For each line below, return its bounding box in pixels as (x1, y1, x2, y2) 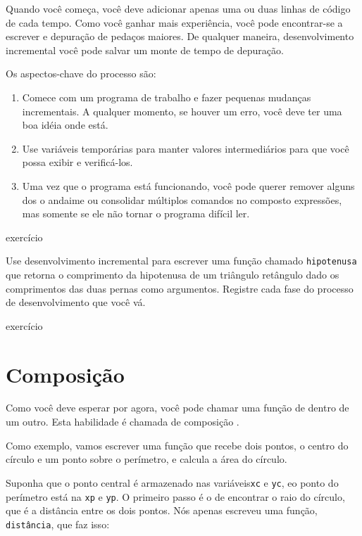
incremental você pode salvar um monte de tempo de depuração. (6, 42, 284, 57)
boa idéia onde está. (22, 117, 108, 132)
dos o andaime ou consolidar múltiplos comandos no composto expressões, (22, 192, 342, 207)
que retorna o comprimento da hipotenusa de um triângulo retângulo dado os (6, 267, 339, 281)
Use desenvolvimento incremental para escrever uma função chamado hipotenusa (6, 253, 357, 268)
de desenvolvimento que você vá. (6, 295, 146, 310)
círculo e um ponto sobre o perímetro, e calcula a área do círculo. (6, 452, 287, 466)
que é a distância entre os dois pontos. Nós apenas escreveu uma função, (6, 503, 318, 518)
